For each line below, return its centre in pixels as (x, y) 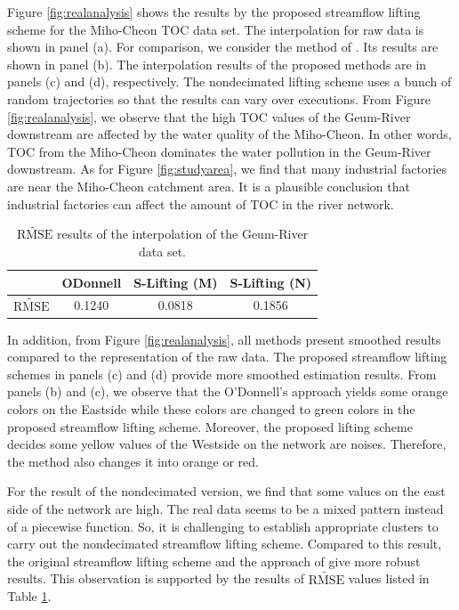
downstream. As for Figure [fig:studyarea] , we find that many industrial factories (227, 169)
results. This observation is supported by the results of (156, 578)
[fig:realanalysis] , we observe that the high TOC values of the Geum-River (209, 116)
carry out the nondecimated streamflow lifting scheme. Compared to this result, (225, 544)
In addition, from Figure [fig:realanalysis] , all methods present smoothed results (224, 339)
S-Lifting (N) (271, 282)
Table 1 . (29, 596)
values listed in (389, 578)
